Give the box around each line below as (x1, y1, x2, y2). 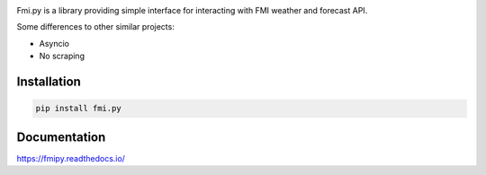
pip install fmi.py (35, 103, 121, 114)
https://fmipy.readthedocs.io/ (16, 153, 126, 163)
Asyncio (39, 38, 69, 48)
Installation (16, 74, 81, 89)
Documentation (16, 129, 106, 144)
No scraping (39, 50, 85, 62)
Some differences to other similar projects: (16, 22, 175, 32)
